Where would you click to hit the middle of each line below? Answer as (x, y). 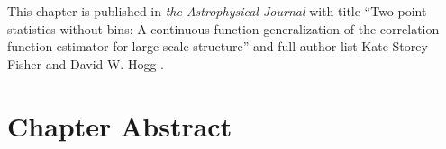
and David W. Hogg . (105, 63)
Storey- (412, 46)
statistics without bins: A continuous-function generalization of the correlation (223, 28)
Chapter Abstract (120, 125)
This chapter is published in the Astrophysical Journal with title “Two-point (217, 11)
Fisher (25, 63)
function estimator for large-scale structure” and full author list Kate (198, 46)
